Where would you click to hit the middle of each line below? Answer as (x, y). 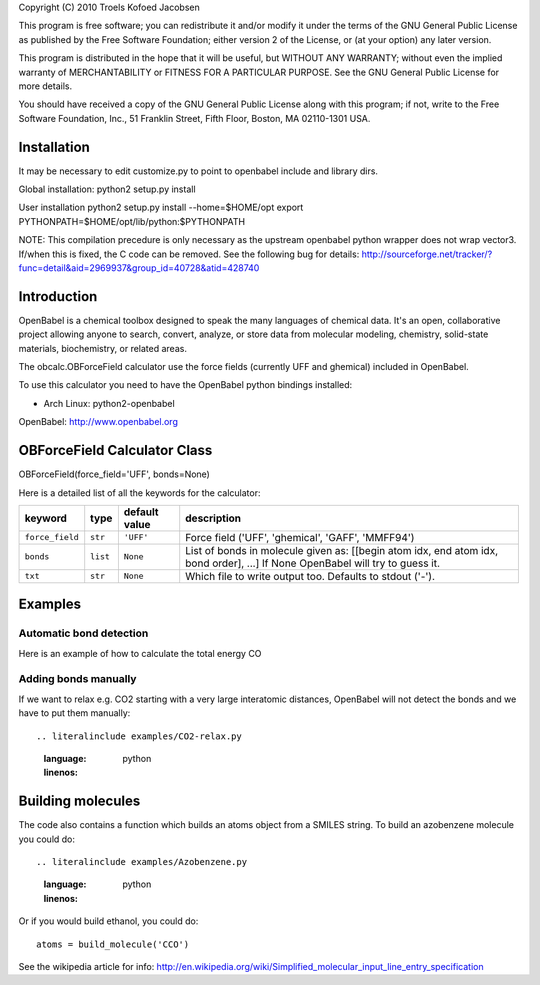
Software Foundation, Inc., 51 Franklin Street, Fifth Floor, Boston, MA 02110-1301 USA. (194, 118)
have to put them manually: (74, 713)
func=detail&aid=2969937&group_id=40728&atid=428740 (139, 267)
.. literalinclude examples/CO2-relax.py (139, 736)
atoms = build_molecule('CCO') (113, 944)
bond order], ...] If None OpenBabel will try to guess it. (312, 563)
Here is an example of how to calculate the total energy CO (140, 653)
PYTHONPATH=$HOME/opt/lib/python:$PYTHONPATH (131, 221)
